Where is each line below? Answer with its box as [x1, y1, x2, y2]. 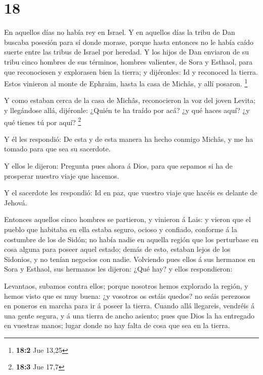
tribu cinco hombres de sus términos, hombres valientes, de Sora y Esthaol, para [4, 56, 253, 67]
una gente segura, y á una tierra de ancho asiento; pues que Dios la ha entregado [4, 310, 254, 320]
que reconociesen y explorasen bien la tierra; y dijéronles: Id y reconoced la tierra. [4, 66, 258, 77]
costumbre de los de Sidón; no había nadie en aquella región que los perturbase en [4, 234, 258, 244]
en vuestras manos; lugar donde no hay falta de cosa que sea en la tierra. [4, 320, 230, 331]
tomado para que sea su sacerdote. [4, 143, 111, 154]
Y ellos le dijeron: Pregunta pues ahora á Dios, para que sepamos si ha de [4, 160, 233, 171]
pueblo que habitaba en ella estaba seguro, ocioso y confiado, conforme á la [4, 224, 237, 234]
